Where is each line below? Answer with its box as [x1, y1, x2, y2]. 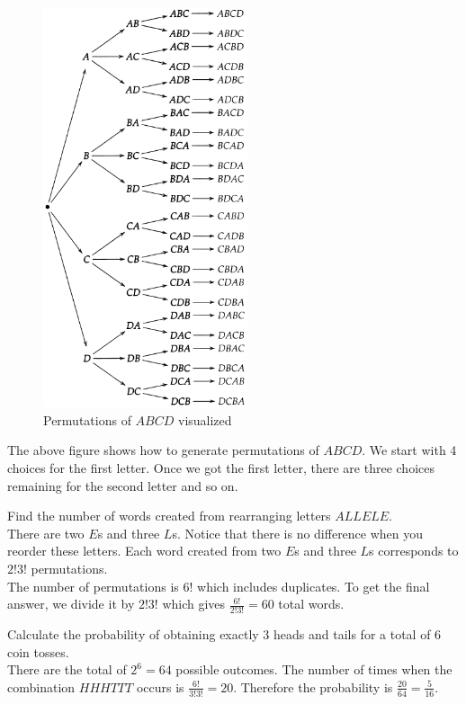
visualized [178, 410, 232, 429]
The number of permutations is [7, 576, 179, 595]
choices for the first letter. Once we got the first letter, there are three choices [7, 459, 435, 477]
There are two [7, 523, 85, 542]
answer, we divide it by [7, 594, 135, 613]
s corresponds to [369, 541, 459, 560]
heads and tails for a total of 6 [273, 625, 442, 644]
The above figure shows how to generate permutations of [7, 441, 319, 459]
